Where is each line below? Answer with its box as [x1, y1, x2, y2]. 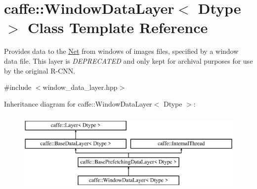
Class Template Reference [28, 17, 208, 38]
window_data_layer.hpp [43, 82, 118, 92]
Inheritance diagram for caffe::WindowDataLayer [4, 98, 152, 109]
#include [4, 82, 32, 92]
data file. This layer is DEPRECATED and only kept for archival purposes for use [4, 55, 253, 66]
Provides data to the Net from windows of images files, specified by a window [4, 46, 239, 56]
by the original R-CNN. [4, 65, 76, 76]
